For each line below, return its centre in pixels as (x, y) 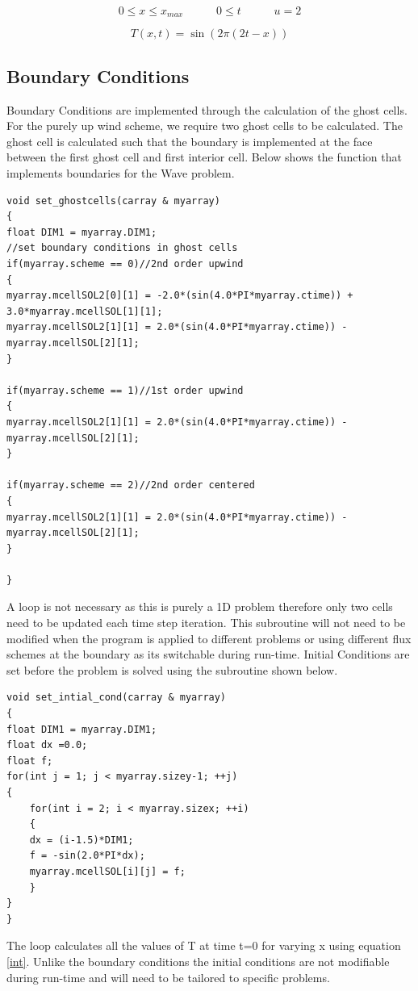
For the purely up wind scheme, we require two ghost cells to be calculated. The (205, 125)
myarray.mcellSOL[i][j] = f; (107, 871)
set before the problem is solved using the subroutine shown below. (172, 669)
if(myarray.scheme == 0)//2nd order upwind (125, 264)
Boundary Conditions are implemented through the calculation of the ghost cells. (207, 109)
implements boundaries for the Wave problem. (121, 173)
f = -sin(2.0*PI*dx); (87, 856)
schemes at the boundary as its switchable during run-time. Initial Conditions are (208, 654)
